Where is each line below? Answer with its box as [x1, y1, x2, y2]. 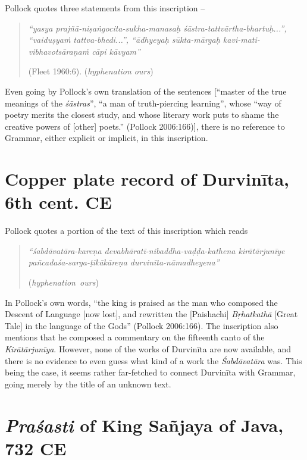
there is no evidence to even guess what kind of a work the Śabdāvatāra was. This [5, 354, 302, 367]
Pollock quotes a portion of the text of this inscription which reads [5, 224, 248, 237]
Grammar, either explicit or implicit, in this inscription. [5, 132, 208, 144]
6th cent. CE [5, 190, 112, 214]
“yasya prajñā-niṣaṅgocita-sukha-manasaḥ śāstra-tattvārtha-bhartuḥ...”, [28, 21, 287, 34]
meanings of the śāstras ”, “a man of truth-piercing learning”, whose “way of [5, 96, 281, 109]
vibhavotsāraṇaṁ [28, 45, 89, 57]
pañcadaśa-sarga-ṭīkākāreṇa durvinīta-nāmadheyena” [28, 256, 220, 268]
